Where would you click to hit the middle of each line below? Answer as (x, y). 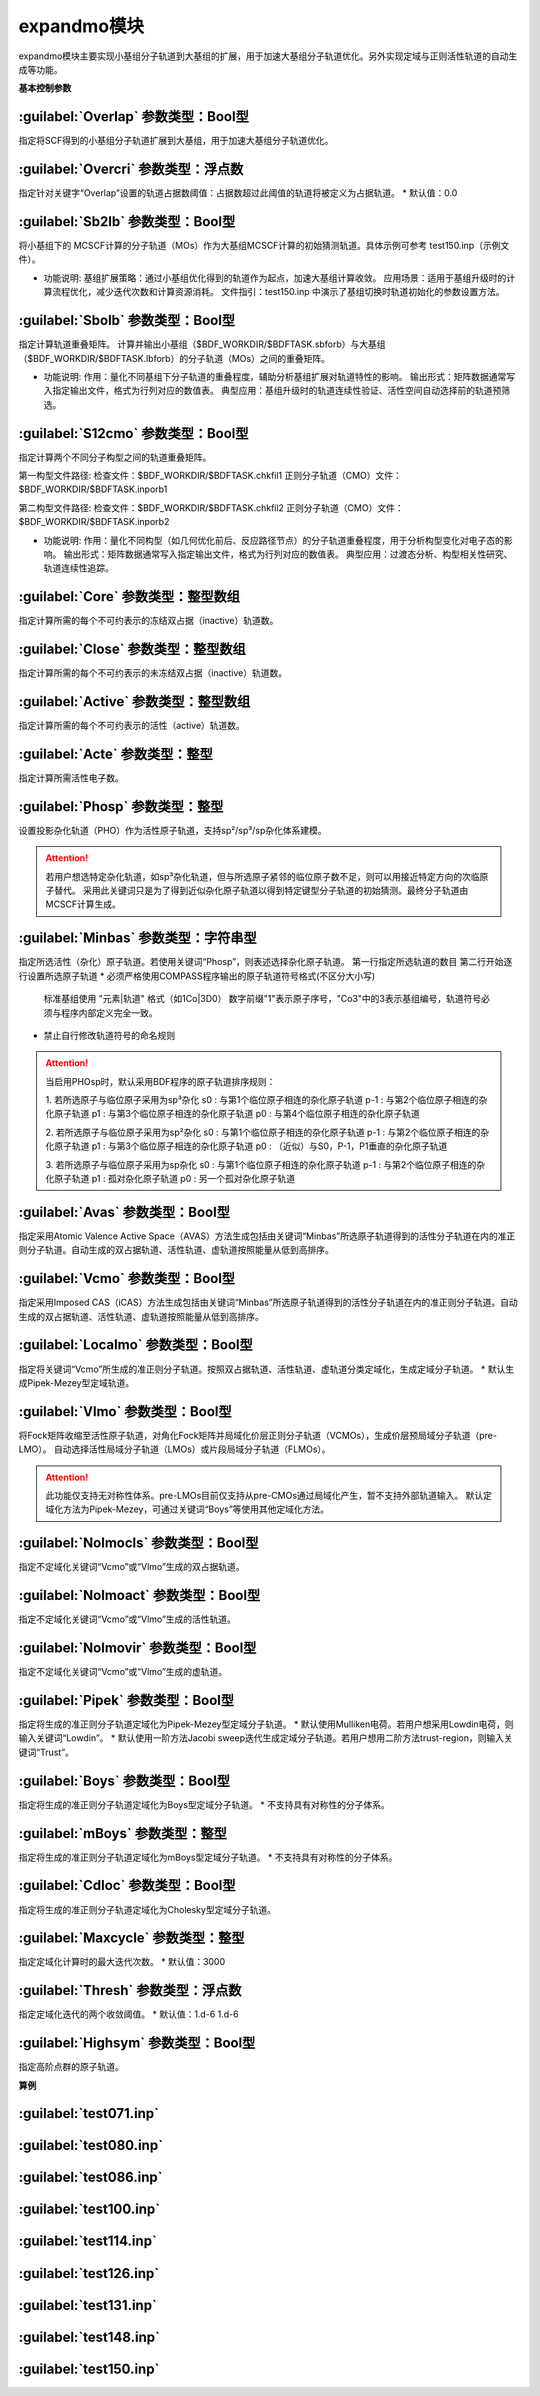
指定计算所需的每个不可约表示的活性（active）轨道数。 (131, 726)
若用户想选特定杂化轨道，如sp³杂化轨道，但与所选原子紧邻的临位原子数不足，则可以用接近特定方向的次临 (262, 876)
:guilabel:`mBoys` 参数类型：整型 (122, 1833)
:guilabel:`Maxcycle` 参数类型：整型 (131, 1938)
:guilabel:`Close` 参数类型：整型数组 (132, 649)
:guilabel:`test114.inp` (87, 2241)
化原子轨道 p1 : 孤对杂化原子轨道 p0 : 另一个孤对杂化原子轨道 (170, 1179)
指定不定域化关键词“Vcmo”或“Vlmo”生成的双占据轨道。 (131, 1567)
